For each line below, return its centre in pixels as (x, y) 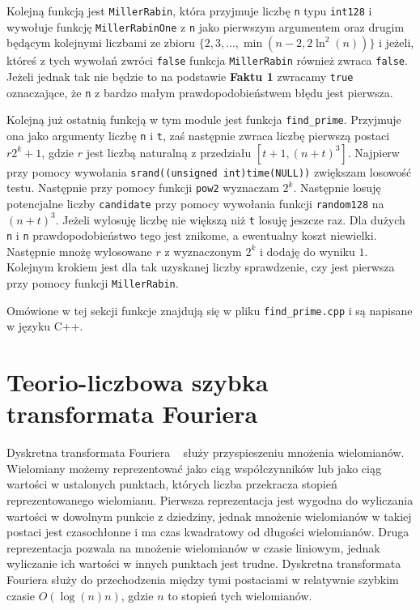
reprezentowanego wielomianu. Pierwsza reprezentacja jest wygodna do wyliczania (210, 500)
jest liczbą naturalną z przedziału (169, 152)
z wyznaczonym (203, 251)
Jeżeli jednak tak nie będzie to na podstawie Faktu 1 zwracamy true (180, 76)
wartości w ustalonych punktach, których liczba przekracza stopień (172, 484)
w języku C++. (45, 326)
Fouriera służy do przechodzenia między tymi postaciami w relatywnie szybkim (203, 580)
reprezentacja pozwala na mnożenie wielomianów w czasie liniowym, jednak (193, 547)
